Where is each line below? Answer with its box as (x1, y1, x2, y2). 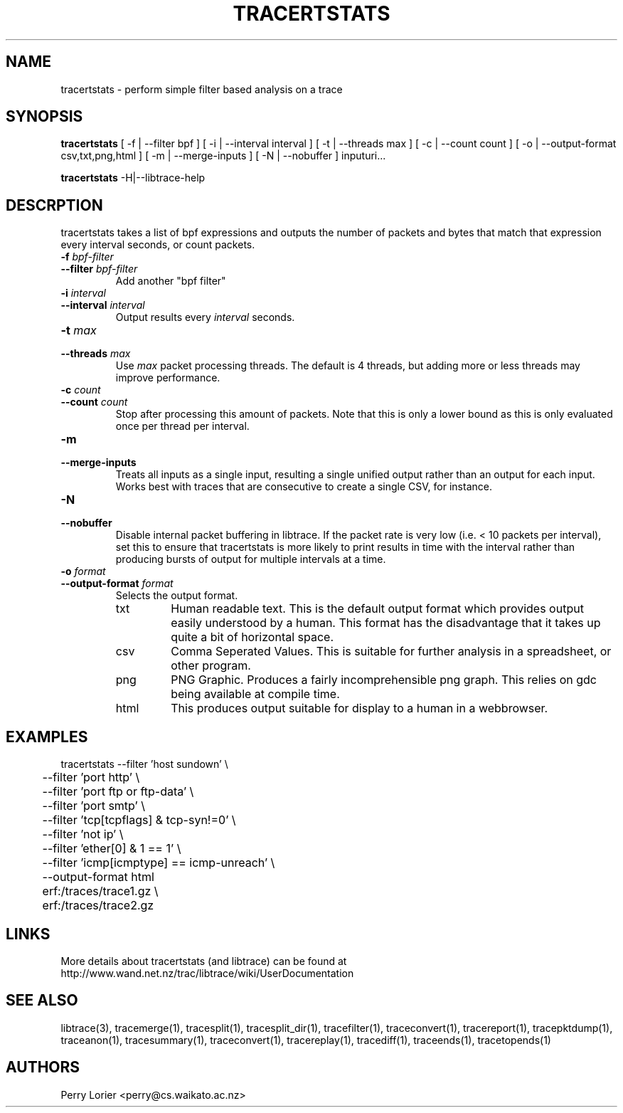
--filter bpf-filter (60, 263, 138, 275)
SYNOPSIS (6, 107, 83, 126)
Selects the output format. (115, 589, 238, 602)
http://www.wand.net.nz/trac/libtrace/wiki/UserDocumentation (60, 966, 354, 979)
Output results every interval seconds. (115, 311, 295, 324)
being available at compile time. (171, 687, 340, 702)
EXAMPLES (6, 727, 88, 746)
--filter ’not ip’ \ (42, 827, 124, 842)
